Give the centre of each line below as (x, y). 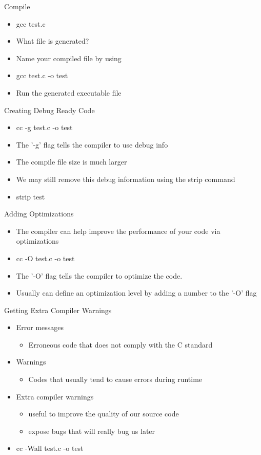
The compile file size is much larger (72, 162)
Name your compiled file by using (69, 58)
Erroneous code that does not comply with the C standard (121, 344)
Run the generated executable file (69, 92)
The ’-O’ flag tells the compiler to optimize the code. (99, 275)
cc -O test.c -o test (45, 258)
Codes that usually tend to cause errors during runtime (115, 379)
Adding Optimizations (39, 214)
